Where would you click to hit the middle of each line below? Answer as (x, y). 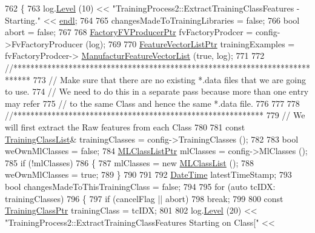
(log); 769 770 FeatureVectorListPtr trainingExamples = (190, 43)
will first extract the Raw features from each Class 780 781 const (125, 127)
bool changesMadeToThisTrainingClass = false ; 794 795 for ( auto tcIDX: (140, 186)
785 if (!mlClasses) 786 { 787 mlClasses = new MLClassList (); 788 (129, 162)
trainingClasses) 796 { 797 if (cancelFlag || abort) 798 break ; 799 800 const (144, 198)
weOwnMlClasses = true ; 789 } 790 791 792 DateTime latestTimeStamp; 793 (148, 174)
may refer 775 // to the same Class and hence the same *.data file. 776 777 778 (152, 103)
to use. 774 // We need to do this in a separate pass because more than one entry (157, 91)
